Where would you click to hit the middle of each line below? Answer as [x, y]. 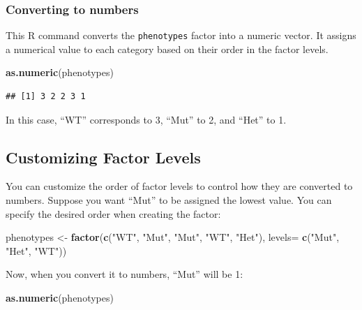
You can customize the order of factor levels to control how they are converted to [179, 186]
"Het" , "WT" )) [36, 250]
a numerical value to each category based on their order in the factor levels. [167, 49]
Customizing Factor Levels [103, 157]
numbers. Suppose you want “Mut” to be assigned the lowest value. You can [169, 200]
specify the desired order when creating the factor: [113, 213]
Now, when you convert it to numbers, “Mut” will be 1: [125, 274]
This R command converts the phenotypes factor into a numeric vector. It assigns [181, 35]
